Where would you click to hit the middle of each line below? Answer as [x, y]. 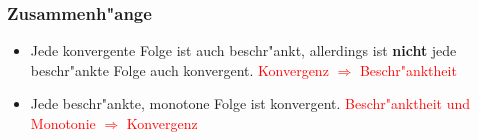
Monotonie [63, 123]
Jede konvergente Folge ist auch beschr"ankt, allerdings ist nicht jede [243, 50]
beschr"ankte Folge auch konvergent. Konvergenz [179, 69]
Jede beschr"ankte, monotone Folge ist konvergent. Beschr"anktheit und [250, 103]
